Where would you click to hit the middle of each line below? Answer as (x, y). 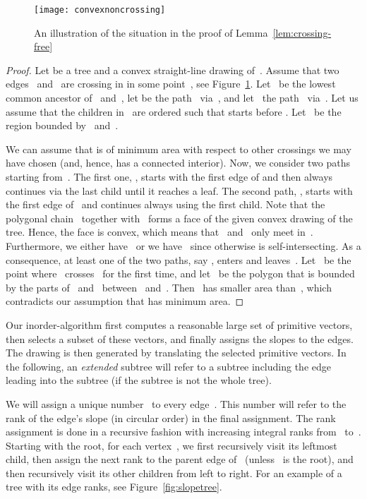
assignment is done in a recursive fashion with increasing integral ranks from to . (183, 432)
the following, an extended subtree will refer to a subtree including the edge (168, 366)
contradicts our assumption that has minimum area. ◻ (125, 301)
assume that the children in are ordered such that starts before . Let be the (174, 111)
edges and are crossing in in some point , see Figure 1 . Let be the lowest (171, 84)
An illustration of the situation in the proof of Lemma (151, 32)
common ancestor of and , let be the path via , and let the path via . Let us (182, 98)
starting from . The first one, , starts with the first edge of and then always (169, 176)
